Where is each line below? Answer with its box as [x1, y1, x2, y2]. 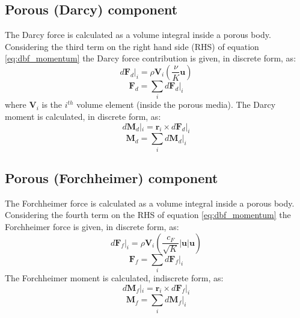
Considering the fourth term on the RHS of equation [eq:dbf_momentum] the [5, 208, 291, 221]
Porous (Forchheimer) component [5, 169, 218, 187]
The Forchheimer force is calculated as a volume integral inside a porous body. [5, 196, 295, 209]
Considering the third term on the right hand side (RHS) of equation [5, 40, 259, 52]
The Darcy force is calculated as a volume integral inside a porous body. [5, 28, 271, 41]
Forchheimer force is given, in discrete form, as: [5, 220, 179, 233]
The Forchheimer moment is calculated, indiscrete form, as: [5, 271, 224, 284]
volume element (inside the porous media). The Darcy [76, 98, 276, 111]
